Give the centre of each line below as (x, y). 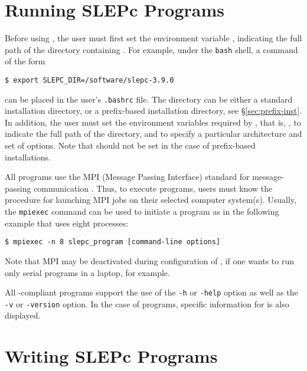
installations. (28, 157)
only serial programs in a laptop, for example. (87, 272)
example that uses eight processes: (67, 223)
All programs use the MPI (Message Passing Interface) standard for (127, 177)
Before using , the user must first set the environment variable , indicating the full (153, 38)
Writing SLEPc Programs (111, 356)
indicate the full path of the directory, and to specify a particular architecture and (153, 134)
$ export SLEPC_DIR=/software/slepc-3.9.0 (89, 80)
